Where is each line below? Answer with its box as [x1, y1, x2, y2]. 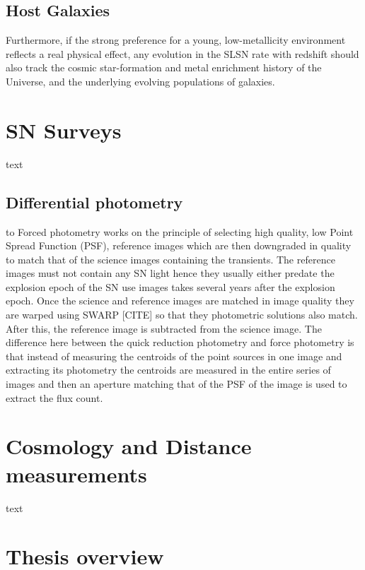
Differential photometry [6, 191, 183, 213]
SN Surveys [6, 115, 122, 144]
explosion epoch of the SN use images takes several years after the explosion [6, 279, 335, 294]
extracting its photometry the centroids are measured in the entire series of [6, 362, 331, 377]
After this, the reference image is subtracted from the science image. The [6, 321, 322, 336]
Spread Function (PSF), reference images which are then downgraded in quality [6, 238, 352, 253]
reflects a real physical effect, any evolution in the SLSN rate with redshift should [6, 46, 359, 61]
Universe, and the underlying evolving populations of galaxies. [6, 73, 275, 88]
